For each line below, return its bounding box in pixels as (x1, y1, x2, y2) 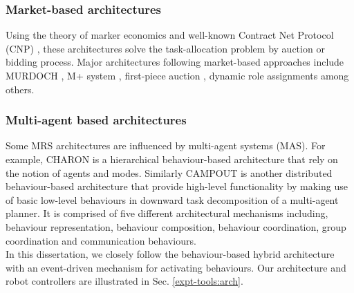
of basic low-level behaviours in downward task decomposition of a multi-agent (6, 192, 339, 207)
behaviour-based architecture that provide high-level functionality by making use (6, 179, 348, 193)
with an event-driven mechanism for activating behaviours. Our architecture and (6, 260, 346, 274)
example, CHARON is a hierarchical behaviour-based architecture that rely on (6, 152, 338, 166)
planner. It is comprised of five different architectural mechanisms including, (6, 206, 328, 220)
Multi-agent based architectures (6, 111, 187, 129)
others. (6, 82, 35, 96)
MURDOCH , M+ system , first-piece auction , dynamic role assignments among (6, 68, 349, 82)
